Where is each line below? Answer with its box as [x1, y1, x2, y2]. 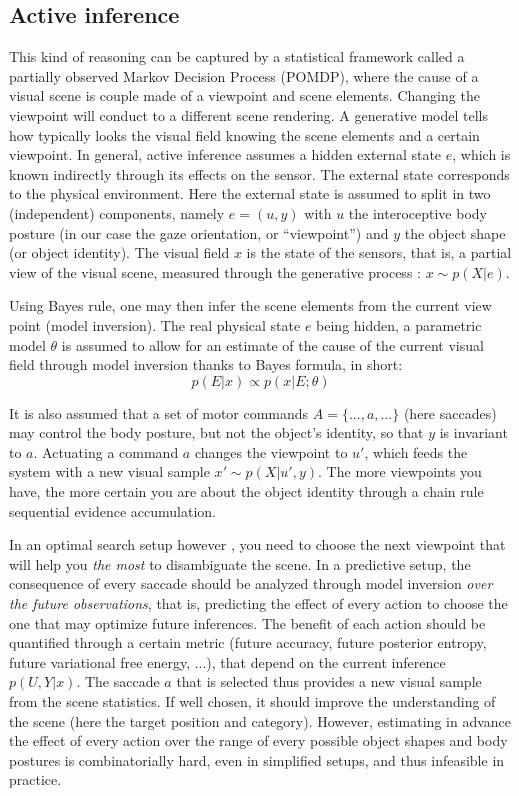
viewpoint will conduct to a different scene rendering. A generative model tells [9, 104, 489, 125]
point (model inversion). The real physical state [9, 314, 301, 335]
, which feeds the [364, 441, 468, 462]
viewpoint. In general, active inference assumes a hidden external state [9, 144, 442, 165]
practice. [9, 769, 62, 790]
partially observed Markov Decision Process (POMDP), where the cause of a [9, 65, 479, 86]
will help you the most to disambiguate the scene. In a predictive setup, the [9, 553, 471, 574]
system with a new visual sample [9, 461, 210, 482]
